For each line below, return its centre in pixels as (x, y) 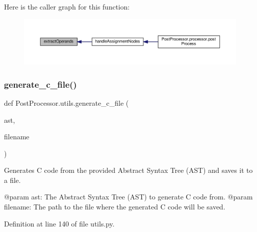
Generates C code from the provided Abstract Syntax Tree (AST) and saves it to (128, 170)
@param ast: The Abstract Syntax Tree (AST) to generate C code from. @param (128, 197)
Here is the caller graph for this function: (67, 7)
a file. (12, 180)
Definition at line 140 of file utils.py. (59, 223)
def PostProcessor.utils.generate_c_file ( (66, 102)
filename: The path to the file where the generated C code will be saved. (115, 207)
